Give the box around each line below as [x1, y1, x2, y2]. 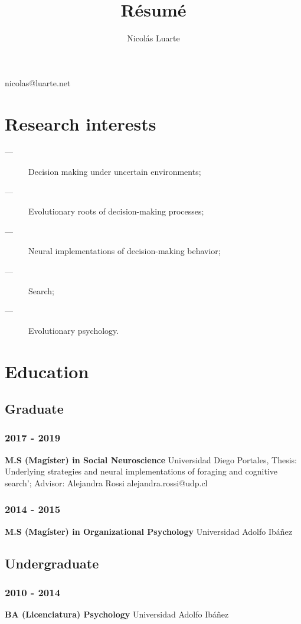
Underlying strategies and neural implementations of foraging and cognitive [5, 465, 278, 477]
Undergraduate [5, 554, 99, 572]
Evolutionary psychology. [28, 324, 119, 336]
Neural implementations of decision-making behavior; [28, 245, 221, 257]
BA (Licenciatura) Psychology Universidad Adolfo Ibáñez [5, 608, 229, 620]
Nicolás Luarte [127, 32, 180, 44]
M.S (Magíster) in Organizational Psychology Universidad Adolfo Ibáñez [5, 525, 292, 537]
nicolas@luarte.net [5, 76, 71, 89]
